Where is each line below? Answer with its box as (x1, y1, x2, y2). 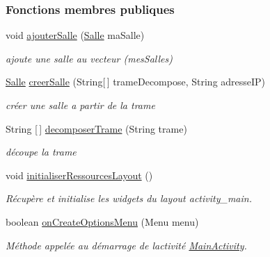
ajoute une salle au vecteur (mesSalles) (6, 51, 173, 65)
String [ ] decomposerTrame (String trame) (6, 121, 187, 135)
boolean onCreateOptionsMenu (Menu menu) (6, 214, 199, 229)
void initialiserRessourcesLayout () (6, 167, 153, 182)
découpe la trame (6, 144, 77, 159)
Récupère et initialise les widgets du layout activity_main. (6, 191, 252, 206)
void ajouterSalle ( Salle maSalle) (6, 28, 145, 42)
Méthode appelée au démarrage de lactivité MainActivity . (6, 238, 247, 252)
